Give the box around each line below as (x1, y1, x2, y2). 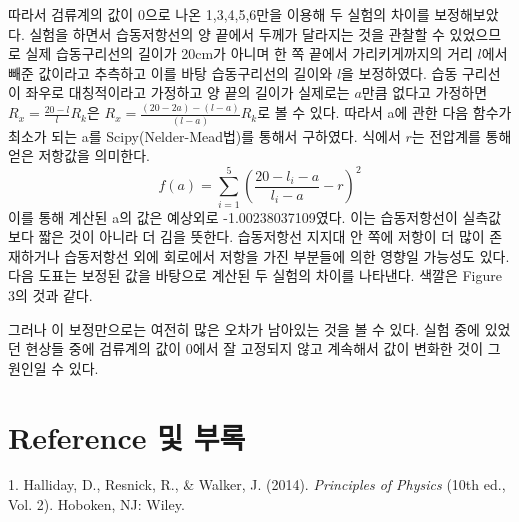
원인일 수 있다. (8, 357, 99, 378)
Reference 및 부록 (8, 416, 246, 457)
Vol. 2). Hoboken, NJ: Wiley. (8, 494, 185, 515)
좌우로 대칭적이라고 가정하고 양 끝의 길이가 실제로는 (25, 82, 350, 103)
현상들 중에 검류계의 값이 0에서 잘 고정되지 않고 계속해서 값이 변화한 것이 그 (25, 338, 501, 359)
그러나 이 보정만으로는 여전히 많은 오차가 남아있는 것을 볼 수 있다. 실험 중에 (8, 318, 480, 339)
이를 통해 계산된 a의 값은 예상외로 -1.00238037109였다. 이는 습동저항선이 (8, 206, 458, 227)
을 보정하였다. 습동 (341, 62, 458, 83)
